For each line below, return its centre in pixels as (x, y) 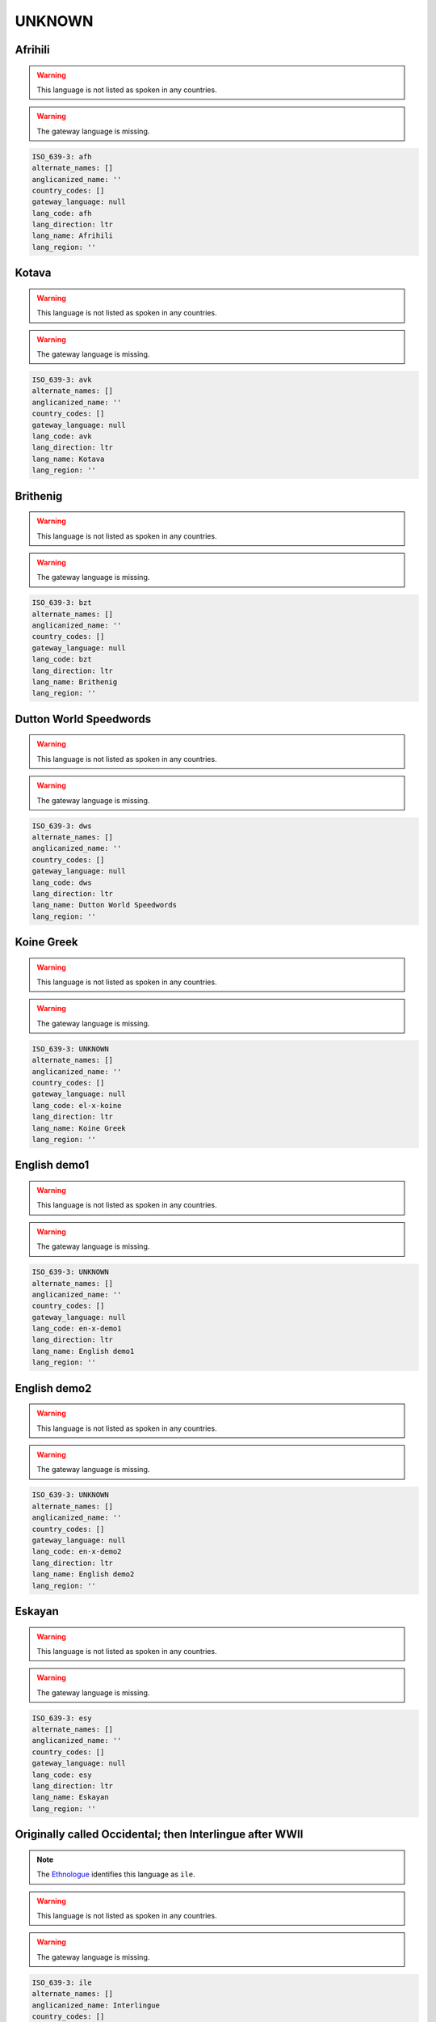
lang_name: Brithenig (75, 682)
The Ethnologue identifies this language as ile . (116, 1874)
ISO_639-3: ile (62, 1982)
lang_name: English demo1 (83, 1351)
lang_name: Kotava (68, 459)
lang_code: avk (62, 436)
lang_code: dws (62, 882)
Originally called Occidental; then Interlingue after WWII (159, 1835)
